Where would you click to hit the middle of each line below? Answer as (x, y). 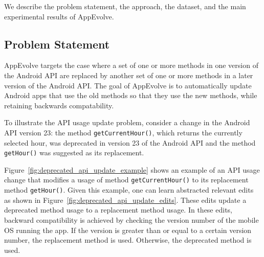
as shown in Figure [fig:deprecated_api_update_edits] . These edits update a (125, 200)
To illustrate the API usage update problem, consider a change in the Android (127, 122)
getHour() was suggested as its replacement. (74, 153)
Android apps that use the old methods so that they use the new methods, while (131, 95)
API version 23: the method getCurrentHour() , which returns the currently (123, 132)
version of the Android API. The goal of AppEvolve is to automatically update (128, 85)
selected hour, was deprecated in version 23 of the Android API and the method (130, 142)
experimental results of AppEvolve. (59, 16)
